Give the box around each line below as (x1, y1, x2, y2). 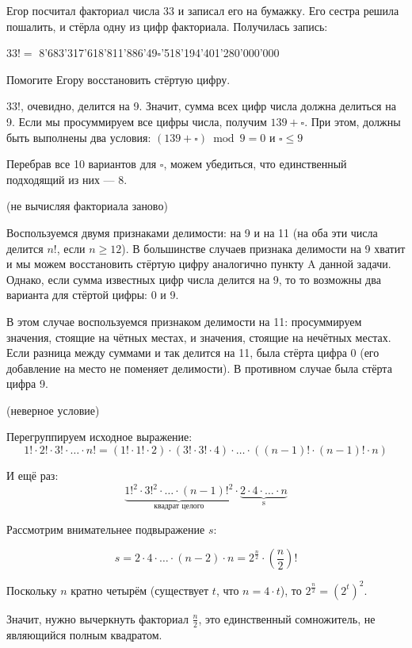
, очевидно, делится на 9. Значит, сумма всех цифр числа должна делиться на (20, 98, 396, 114)
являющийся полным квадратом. (6, 626, 162, 642)
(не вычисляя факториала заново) (6, 197, 168, 214)
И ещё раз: (6, 467, 59, 484)
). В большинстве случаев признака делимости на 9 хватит (121, 240, 406, 256)
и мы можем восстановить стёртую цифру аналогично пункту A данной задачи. (6, 255, 391, 272)
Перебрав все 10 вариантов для (6, 155, 157, 172)
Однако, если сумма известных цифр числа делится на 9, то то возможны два (6, 270, 381, 287)
